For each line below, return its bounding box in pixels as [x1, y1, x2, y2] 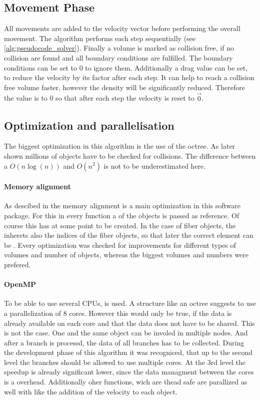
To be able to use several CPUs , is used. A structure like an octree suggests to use [4, 298, 256, 308]
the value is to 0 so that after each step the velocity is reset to [4, 93, 194, 103]
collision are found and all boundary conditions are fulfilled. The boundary [4, 52, 233, 63]
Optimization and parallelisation [4, 117, 174, 133]
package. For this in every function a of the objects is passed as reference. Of [4, 210, 239, 220]
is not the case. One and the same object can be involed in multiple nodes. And [4, 327, 248, 338]
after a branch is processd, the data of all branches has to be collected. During [4, 337, 244, 347]
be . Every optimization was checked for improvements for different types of [4, 239, 236, 250]
